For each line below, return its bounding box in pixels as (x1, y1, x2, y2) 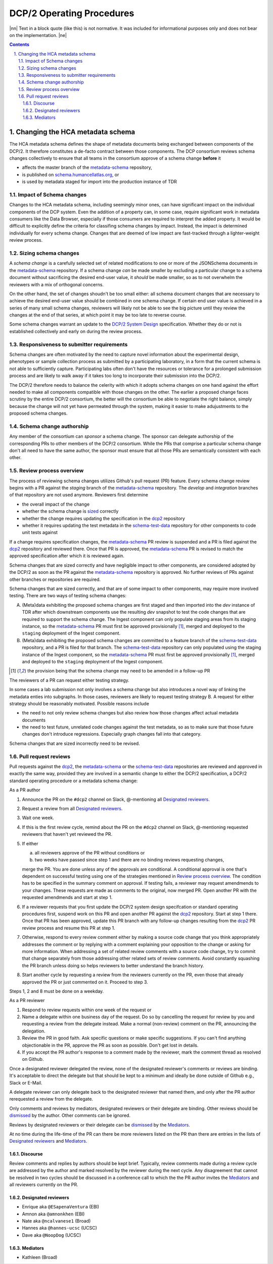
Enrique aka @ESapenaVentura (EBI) (22, 1204, 100, 1210)
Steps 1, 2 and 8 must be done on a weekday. (9, 988, 104, 994)
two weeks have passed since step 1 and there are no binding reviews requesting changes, (34, 857, 224, 863)
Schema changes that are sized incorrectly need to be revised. (9, 740, 140, 746)
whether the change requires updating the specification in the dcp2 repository (22, 515, 186, 521)
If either (22, 840, 38, 846)
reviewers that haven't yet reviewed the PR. (22, 831, 113, 837)
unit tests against (22, 529, 58, 535)
